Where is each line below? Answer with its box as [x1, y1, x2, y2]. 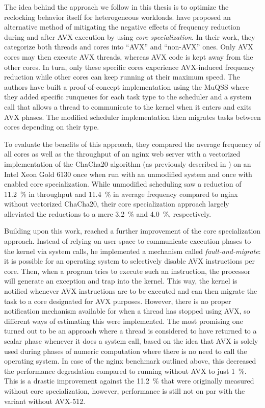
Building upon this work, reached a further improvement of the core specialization [4, 225, 261, 236]
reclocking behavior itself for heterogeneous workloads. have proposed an [4, 11, 231, 22]
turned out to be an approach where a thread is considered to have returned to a [4, 325, 257, 336]
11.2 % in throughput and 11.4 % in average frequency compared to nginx [4, 188, 238, 199]
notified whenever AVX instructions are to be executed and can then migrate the [4, 286, 257, 296]
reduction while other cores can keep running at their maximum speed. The [4, 71, 240, 82]
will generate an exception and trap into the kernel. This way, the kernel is [4, 275, 237, 286]
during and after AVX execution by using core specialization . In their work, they [4, 31, 255, 42]
